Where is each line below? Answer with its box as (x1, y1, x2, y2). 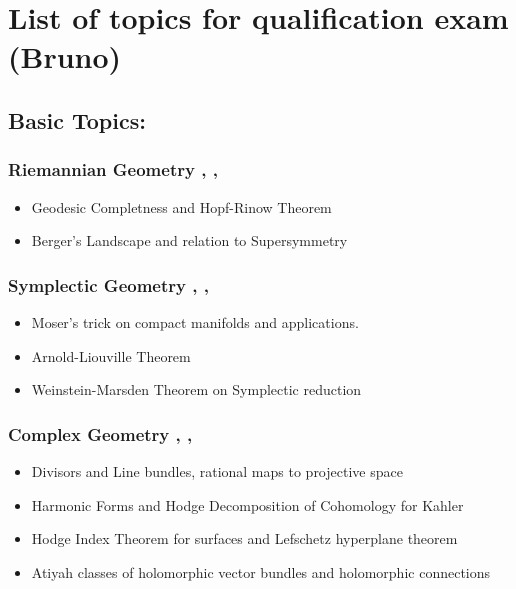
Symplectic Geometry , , (8, 272, 209, 297)
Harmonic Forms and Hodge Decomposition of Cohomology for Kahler (31, 494, 464, 515)
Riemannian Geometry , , (8, 157, 218, 182)
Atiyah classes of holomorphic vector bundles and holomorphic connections (31, 561, 491, 582)
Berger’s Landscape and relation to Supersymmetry (31, 230, 348, 251)
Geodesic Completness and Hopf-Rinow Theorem (31, 196, 332, 217)
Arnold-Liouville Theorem (31, 345, 191, 366)
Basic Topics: (8, 104, 146, 135)
